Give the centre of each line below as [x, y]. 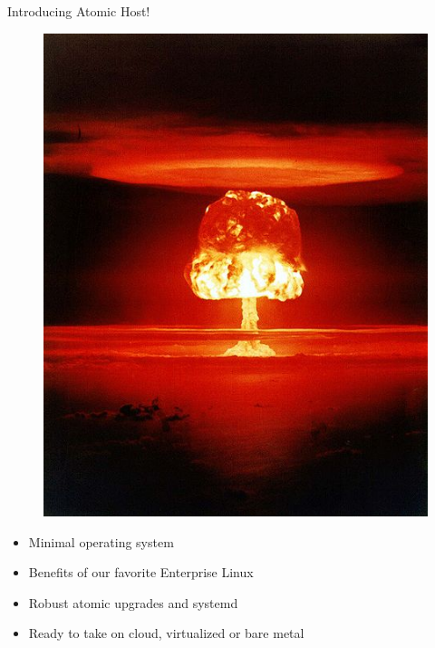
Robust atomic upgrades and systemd [133, 602]
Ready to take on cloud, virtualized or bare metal [166, 633]
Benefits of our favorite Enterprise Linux [141, 572]
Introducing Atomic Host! [79, 11]
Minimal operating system [101, 541]
